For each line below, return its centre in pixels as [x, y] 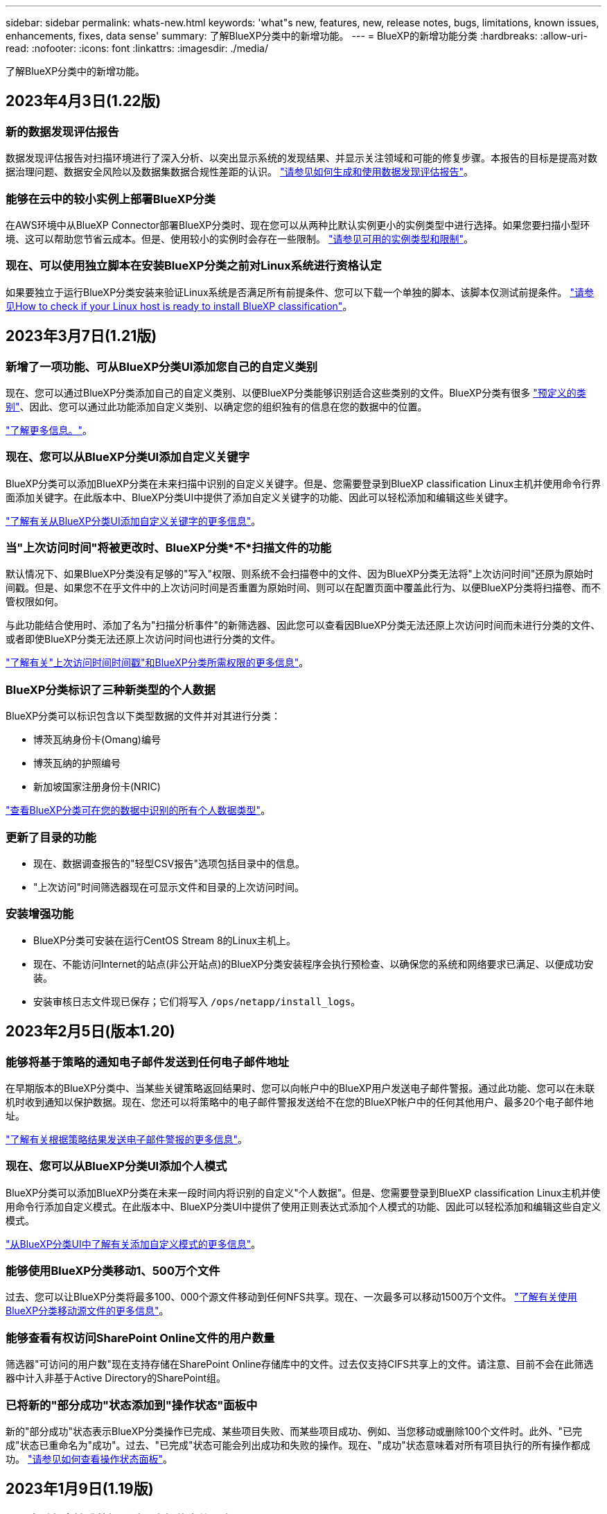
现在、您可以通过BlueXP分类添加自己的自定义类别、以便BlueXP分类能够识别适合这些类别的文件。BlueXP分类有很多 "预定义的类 [296, 392]
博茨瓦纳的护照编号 [77, 763]
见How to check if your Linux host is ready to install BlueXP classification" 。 [179, 306]
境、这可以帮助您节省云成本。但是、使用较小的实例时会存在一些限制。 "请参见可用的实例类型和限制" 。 [239, 238]
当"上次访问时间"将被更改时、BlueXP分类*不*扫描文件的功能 [169, 548]
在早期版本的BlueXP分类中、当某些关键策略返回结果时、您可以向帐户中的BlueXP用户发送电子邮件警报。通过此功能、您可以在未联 [300, 1088]
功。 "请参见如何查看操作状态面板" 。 [89, 1459]
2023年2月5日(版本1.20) [90, 1032]
